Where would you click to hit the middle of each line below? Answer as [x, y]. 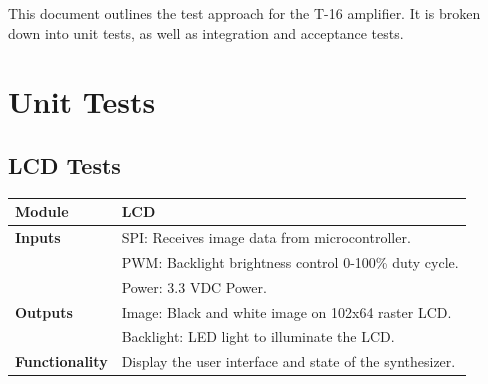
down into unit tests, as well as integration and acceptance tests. [206, 32]
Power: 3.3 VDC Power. [194, 286]
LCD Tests [64, 164]
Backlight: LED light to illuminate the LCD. [258, 336]
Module [42, 211]
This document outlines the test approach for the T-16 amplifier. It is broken [244, 13]
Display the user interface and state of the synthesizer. [288, 361]
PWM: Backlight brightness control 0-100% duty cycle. [290, 261]
